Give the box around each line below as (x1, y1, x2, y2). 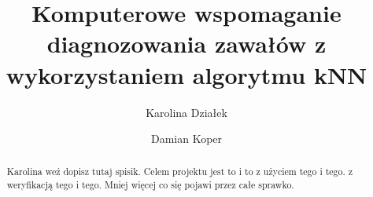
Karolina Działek (146, 104, 227, 120)
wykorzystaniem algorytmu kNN (6, 58, 367, 90)
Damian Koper (150, 130, 223, 147)
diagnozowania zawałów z (46, 27, 327, 60)
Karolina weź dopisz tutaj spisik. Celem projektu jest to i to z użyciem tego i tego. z (6, 165, 353, 178)
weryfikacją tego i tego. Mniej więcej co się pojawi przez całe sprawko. (6, 178, 294, 192)
